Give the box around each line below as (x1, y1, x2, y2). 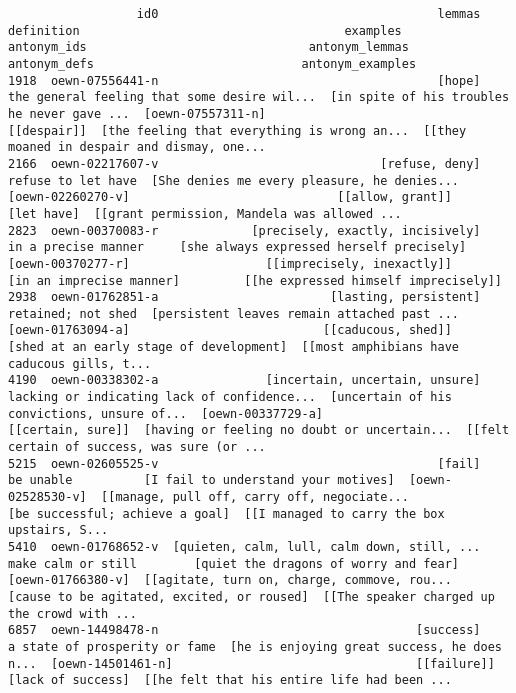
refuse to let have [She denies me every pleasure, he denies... (8, 173, 460, 188)
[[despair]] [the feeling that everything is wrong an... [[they (8, 123, 467, 138)
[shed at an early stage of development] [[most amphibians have (8, 340, 460, 355)
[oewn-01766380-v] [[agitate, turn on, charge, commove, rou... (8, 573, 452, 588)
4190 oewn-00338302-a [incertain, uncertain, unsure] (8, 373, 481, 388)
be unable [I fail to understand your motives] (8, 473, 395, 488)
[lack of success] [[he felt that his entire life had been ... (8, 673, 452, 688)
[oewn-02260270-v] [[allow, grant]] (8, 190, 452, 205)
